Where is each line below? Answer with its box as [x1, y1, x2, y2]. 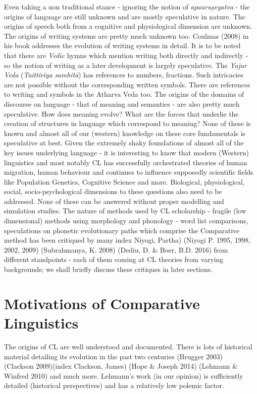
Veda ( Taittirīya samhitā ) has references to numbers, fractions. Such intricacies [4, 69, 244, 80]
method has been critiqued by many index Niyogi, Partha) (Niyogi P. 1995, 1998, [4, 235, 251, 245]
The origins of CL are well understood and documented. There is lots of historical [4, 341, 253, 351]
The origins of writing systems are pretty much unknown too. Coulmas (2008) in [4, 30, 249, 41]
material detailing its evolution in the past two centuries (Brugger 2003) [4, 351, 223, 361]
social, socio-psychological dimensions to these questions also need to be [4, 186, 222, 197]
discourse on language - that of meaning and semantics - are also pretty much [4, 98, 240, 109]
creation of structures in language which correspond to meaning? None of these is [4, 118, 251, 129]
